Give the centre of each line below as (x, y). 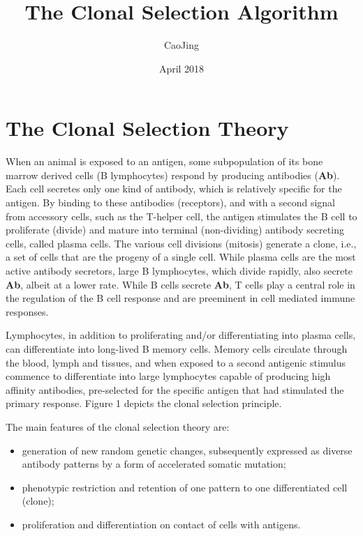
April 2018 (181, 68)
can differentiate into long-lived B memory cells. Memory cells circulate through (177, 348)
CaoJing (181, 45)
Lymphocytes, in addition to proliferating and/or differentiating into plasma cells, (181, 335)
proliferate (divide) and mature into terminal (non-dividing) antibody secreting (175, 230)
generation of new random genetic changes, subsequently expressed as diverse (187, 450)
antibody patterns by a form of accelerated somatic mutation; (154, 464)
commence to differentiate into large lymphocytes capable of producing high (168, 376)
